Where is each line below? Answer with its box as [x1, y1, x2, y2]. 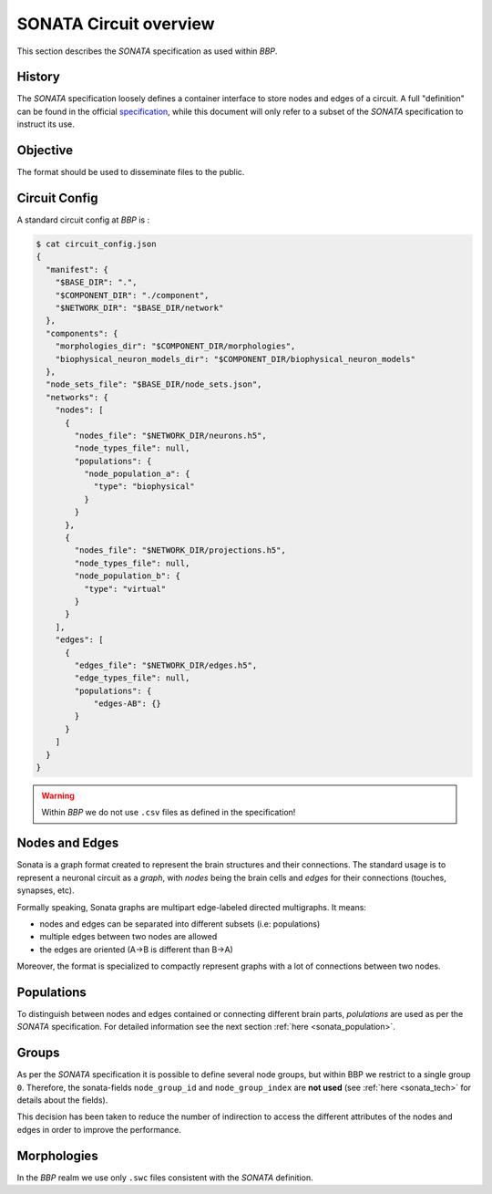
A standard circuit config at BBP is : [16, 214, 150, 225]
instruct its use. [16, 119, 75, 130]
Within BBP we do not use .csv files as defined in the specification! [41, 807, 296, 818]
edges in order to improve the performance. [16, 1124, 182, 1135]
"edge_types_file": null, [74, 673, 190, 683]
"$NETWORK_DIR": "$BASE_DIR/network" [55, 302, 224, 313]
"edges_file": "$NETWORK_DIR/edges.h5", [74, 659, 258, 670]
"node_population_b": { [74, 571, 181, 581]
